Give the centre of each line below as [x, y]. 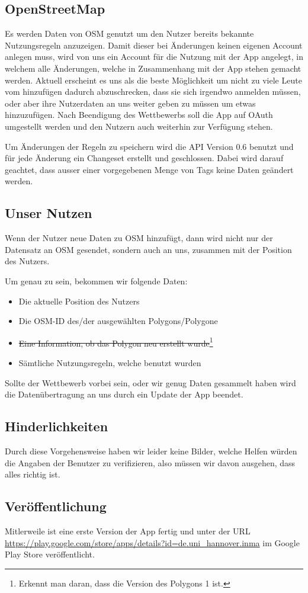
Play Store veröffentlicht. [50, 554]
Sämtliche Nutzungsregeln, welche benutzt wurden [110, 362]
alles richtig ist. [33, 474]
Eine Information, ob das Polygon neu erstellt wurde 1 [116, 342]
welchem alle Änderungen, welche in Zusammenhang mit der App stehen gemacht [153, 68]
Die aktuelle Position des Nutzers [79, 301]
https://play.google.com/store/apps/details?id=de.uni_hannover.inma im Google [152, 542]
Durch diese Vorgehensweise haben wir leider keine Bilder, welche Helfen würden [151, 451]
